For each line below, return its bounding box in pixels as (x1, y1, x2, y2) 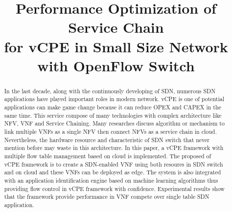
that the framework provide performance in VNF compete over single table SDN (4, 192, 209, 201)
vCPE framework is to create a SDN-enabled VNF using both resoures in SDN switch (4, 160, 223, 168)
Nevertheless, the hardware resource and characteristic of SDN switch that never (4, 135, 210, 144)
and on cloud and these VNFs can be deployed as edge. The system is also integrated (4, 168, 221, 176)
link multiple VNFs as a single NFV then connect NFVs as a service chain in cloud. (4, 127, 217, 136)
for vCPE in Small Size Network (4, 36, 228, 56)
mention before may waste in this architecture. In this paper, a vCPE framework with (4, 144, 224, 152)
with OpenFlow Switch (37, 55, 195, 75)
